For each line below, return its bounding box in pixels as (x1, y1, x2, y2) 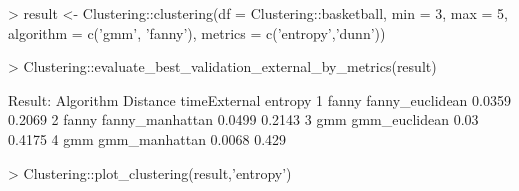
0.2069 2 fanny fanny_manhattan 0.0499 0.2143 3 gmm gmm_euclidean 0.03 (8, 109, 479, 130)
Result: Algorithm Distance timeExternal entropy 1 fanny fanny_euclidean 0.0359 (8, 89, 511, 110)
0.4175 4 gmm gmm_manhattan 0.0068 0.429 (8, 128, 287, 149)
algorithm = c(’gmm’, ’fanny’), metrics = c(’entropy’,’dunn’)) (8, 22, 386, 43)
